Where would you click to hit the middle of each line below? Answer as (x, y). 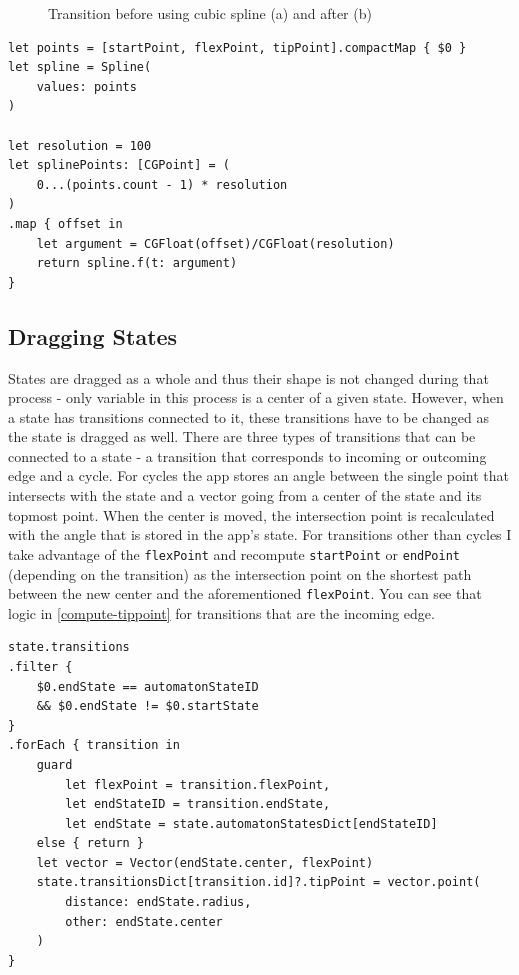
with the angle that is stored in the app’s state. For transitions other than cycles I (260, 534)
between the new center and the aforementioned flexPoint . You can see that (245, 593)
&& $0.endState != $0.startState (147, 706)
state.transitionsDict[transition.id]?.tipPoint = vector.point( (258, 882)
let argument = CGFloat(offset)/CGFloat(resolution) (215, 243)
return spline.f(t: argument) (137, 263)
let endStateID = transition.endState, (198, 804)
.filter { (40, 666)
